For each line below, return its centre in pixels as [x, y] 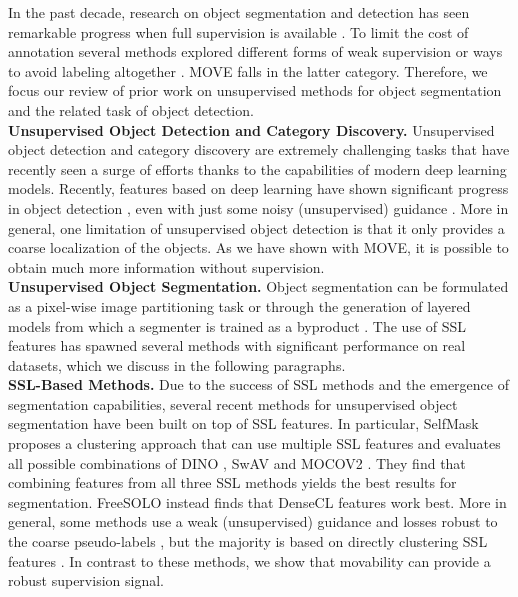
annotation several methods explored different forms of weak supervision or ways [255, 51]
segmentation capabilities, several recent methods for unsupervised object [233, 403]
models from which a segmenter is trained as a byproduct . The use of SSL [237, 325]
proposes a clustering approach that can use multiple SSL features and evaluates [254, 443]
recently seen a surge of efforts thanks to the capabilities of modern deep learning [257, 168]
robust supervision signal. [86, 580]
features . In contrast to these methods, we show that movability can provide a [249, 560]
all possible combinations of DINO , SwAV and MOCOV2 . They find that [237, 462]
